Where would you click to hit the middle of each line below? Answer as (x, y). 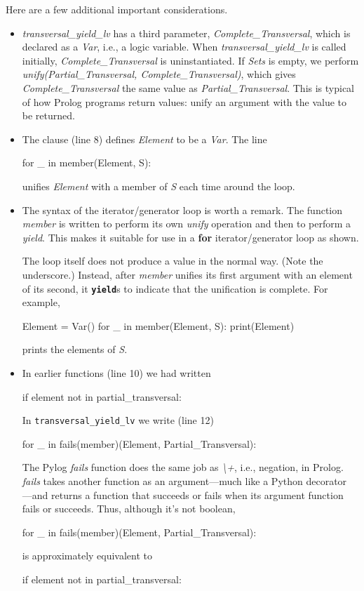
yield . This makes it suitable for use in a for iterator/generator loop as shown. (190, 237)
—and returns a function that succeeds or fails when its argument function (183, 494)
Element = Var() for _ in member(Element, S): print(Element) (158, 325)
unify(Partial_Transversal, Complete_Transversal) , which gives (159, 74)
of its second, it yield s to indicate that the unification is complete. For (175, 288)
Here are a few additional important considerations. (117, 9)
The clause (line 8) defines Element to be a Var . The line (144, 139)
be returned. (48, 115)
